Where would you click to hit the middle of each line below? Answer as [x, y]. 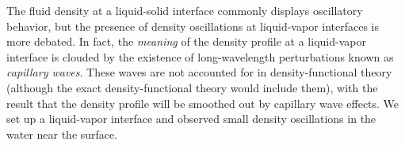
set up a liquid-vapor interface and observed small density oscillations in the [191, 119]
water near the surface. [62, 134]
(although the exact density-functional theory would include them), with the [192, 87]
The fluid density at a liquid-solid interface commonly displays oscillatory [185, 10]
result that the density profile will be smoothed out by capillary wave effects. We [203, 103]
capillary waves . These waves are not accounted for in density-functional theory [199, 72]
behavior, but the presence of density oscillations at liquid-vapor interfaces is [193, 26]
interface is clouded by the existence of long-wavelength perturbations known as [200, 56]
